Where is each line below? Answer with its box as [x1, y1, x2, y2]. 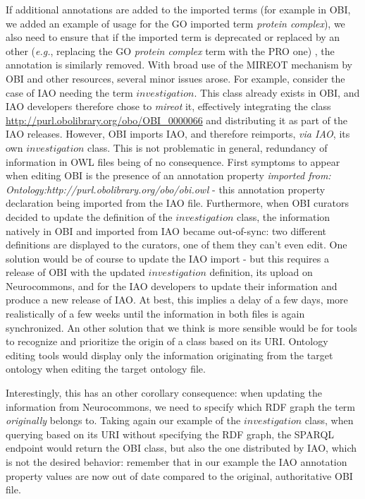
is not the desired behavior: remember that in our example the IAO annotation [6, 455, 347, 469]
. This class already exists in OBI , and [194, 85, 360, 100]
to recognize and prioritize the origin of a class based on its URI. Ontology [6, 334, 328, 349]
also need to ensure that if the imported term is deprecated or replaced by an [6, 30, 340, 44]
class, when [304, 413, 354, 428]
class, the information [237, 209, 330, 224]
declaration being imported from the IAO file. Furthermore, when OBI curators [6, 196, 349, 210]
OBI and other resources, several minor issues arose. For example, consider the [6, 71, 345, 85]
